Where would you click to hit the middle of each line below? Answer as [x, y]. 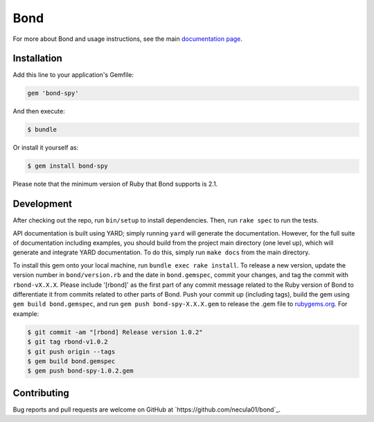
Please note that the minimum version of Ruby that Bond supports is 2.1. [115, 184]
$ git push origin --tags [71, 351]
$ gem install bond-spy [68, 166]
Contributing [41, 393]
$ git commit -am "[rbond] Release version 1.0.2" [115, 332]
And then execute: [39, 112]
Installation [37, 59]
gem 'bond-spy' [53, 93]
